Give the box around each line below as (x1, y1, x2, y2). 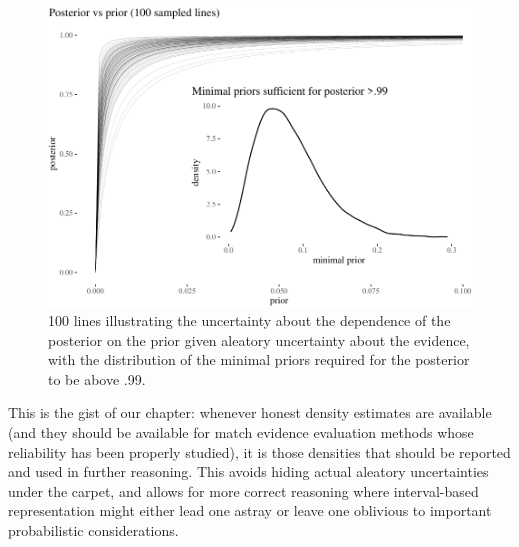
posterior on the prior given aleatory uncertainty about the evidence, (48, 329, 470, 350)
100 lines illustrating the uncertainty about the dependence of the (48, 310, 451, 331)
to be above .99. (48, 368, 146, 389)
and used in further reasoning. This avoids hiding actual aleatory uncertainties (8, 461, 489, 482)
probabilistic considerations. (8, 520, 179, 541)
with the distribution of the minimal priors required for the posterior (48, 349, 470, 370)
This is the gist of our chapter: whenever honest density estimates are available (8, 402, 492, 423)
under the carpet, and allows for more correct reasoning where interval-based (8, 480, 479, 501)
